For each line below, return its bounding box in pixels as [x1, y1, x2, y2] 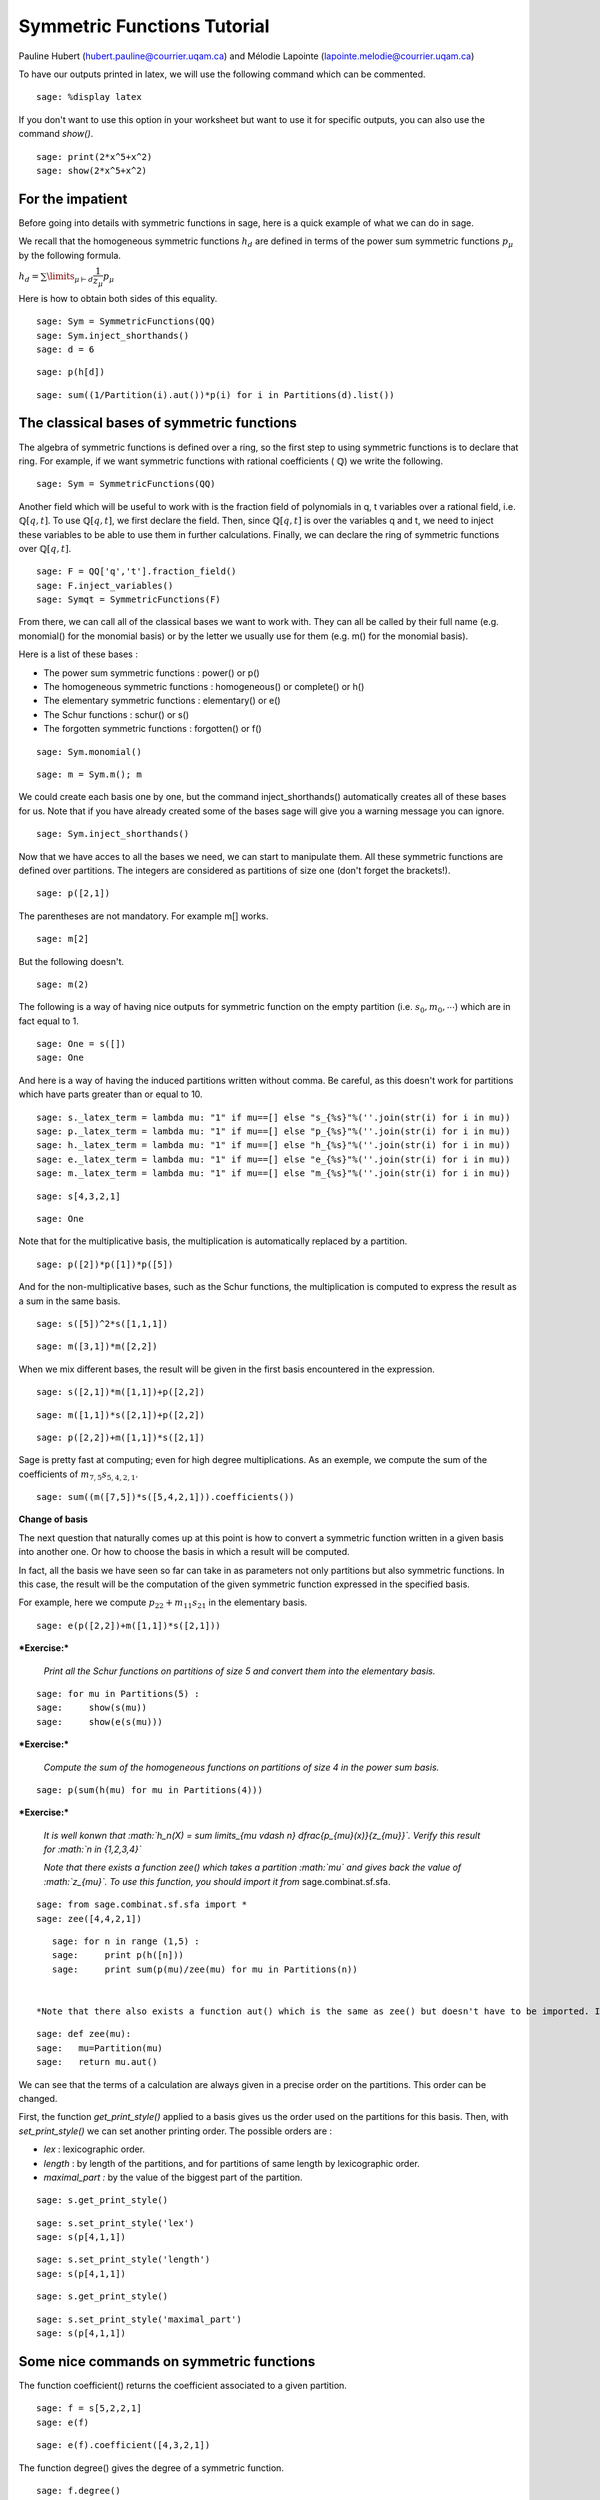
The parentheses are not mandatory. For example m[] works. [18, 910, 269, 922]
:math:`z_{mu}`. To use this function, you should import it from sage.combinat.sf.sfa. [43, 1875, 391, 1887]
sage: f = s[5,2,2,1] [36, 2403, 142, 2414]
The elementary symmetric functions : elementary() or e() [43, 695, 281, 707]
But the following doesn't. [18, 955, 125, 967]
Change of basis [18, 1513, 89, 1525]
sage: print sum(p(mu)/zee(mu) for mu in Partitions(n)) [51, 1963, 359, 1975]
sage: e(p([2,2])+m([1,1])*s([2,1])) [36, 1620, 222, 1631]
